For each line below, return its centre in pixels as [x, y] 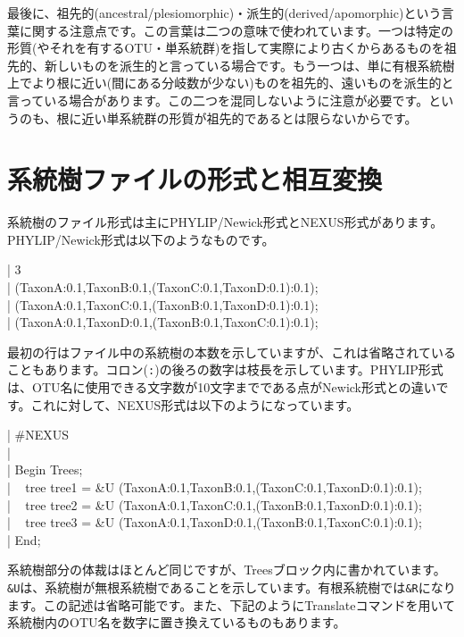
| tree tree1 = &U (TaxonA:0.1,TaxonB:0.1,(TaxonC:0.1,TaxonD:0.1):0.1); [215, 487]
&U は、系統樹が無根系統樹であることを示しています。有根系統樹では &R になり [232, 587]
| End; [24, 539]
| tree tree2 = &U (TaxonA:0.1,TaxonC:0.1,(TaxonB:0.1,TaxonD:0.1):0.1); [215, 504]
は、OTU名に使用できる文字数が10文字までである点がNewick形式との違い [222, 387]
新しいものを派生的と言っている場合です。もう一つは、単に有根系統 [243, 65]
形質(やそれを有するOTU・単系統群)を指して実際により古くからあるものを [226, 48]
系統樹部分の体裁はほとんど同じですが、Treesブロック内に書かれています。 [227, 570]
